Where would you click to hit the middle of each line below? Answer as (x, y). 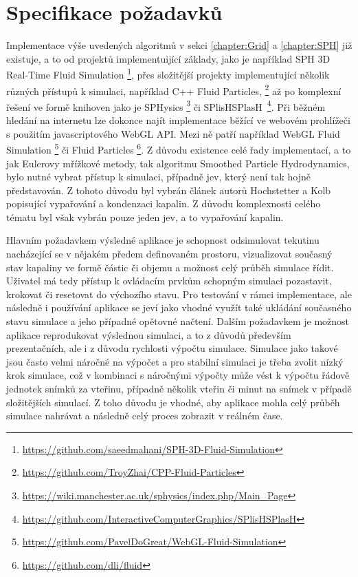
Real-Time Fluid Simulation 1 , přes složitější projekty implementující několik (168, 73)
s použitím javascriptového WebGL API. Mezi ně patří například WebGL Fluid (173, 133)
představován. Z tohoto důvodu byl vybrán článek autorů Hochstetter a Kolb (169, 190)
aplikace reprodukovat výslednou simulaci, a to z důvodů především (149, 334)
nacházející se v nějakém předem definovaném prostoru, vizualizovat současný (169, 254)
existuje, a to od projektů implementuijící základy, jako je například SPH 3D (168, 58)
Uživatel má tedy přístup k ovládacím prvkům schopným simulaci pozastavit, (169, 281)
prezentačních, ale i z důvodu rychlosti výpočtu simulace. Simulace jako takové (172, 348)
